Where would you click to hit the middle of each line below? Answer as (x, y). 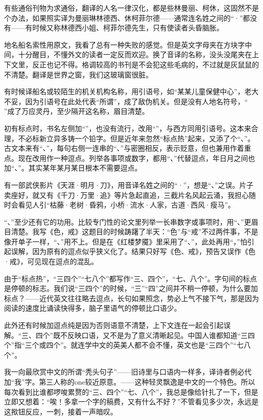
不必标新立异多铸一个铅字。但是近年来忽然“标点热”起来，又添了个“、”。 (136, 138)
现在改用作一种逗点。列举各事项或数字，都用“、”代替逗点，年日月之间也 (137, 158)
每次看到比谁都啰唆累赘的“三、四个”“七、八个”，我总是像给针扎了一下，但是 (131, 391)
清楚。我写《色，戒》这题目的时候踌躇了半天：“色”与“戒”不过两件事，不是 (135, 232)
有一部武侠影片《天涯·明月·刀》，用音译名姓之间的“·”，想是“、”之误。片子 (129, 184)
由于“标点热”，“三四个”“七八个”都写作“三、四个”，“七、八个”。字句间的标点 (131, 278)
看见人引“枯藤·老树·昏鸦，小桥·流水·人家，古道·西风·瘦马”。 (126, 205)
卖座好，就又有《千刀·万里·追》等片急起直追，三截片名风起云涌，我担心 (126, 195)
